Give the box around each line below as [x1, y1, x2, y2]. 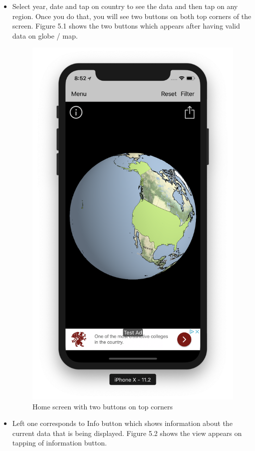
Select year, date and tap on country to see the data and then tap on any [12, 1, 238, 11]
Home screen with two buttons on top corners [32, 401, 173, 411]
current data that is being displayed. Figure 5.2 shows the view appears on [12, 427, 242, 438]
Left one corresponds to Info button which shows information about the [12, 418, 233, 428]
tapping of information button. [12, 437, 107, 448]
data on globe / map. [12, 30, 78, 41]
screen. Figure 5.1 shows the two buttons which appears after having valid [12, 21, 240, 31]
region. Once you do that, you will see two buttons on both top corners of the [12, 11, 251, 21]
